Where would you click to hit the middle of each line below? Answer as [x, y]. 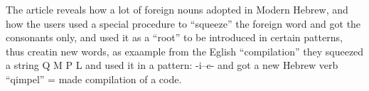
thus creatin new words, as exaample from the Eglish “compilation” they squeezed [185, 51]
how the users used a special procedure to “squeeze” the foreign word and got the [183, 23]
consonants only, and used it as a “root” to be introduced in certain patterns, [174, 37]
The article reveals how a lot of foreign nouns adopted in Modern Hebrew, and [177, 9]
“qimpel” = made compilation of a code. [94, 79]
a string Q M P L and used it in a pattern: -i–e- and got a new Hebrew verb [172, 65]
